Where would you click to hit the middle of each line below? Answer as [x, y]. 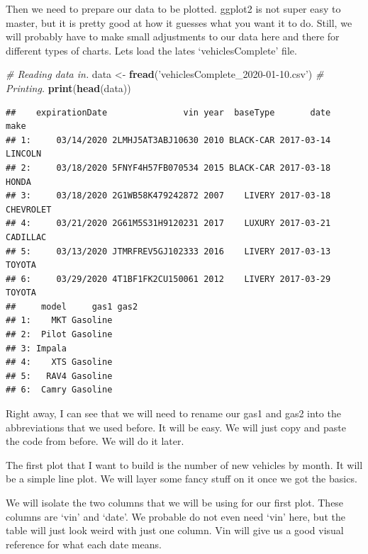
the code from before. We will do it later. [95, 441]
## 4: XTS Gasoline [59, 362]
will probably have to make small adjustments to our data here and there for [173, 36]
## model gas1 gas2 [72, 306]
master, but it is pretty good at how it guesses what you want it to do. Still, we [179, 22]
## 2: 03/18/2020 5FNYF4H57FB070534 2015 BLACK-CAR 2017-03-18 [168, 168]
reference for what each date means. [84, 544]
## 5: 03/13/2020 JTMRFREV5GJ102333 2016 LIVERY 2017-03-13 [168, 251]
